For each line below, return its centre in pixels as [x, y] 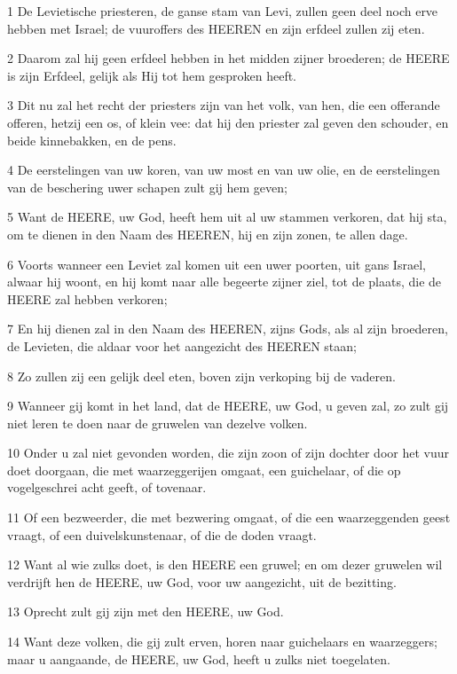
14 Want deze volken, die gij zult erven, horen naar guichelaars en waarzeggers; [222, 642]
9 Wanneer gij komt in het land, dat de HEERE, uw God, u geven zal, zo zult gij [228, 406]
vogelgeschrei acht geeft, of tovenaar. [107, 487]
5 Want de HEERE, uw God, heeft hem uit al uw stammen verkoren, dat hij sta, [227, 217]
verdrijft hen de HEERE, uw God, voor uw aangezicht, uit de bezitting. [202, 581]
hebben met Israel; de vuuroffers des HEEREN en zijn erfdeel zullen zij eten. [216, 28]
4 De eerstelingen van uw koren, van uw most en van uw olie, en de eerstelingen [224, 170]
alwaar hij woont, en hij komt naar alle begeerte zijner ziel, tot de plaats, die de [225, 282]
